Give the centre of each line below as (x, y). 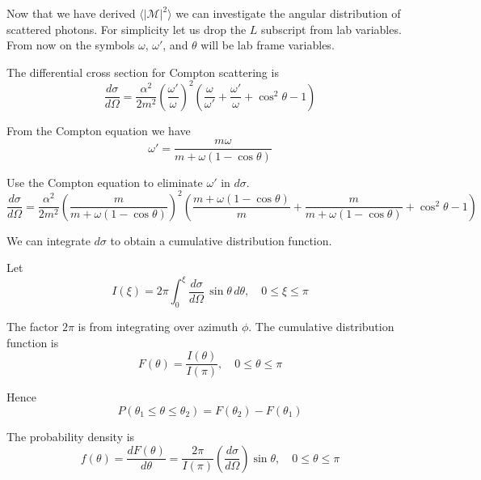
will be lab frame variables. (268, 45)
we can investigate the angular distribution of (288, 13)
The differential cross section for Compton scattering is (143, 72)
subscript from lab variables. (331, 29)
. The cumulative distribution (321, 327)
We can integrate (49, 240)
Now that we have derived (71, 13)
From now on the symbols (71, 45)
